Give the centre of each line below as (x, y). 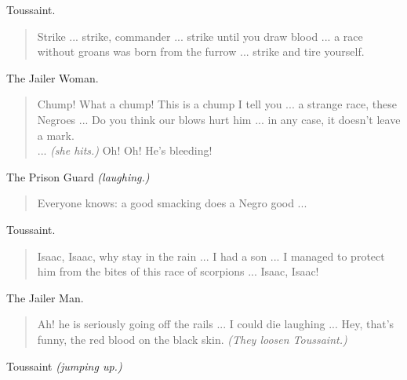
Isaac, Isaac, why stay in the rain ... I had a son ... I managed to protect (211, 256)
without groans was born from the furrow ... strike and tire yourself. (201, 51)
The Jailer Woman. (53, 77)
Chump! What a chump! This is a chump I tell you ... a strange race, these (217, 104)
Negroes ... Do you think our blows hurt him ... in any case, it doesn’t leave (219, 119)
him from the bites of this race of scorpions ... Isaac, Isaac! (178, 271)
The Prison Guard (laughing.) (78, 176)
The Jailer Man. (45, 297)
